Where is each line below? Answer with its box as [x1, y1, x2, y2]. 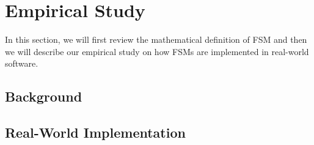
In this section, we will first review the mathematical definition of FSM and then [5, 33, 307, 46]
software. [5, 57, 38, 70]
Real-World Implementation [5, 123, 186, 142]
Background [5, 87, 82, 106]
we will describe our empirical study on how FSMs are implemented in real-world [5, 45, 309, 58]
